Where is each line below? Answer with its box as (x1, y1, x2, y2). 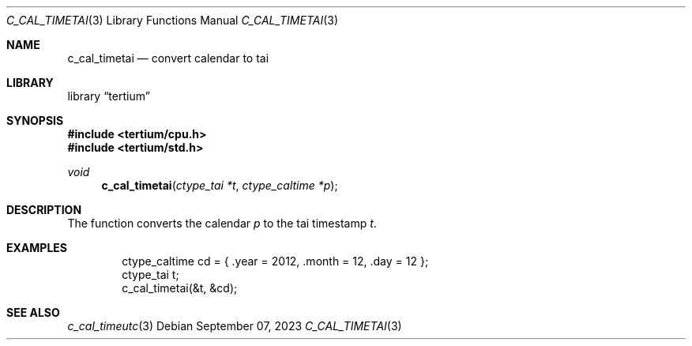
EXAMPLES (6, 241, 67, 254)
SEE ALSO (6, 306, 60, 319)
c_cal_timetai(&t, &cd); (122, 281, 238, 295)
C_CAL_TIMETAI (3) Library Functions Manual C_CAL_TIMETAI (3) (6, 13, 339, 27)
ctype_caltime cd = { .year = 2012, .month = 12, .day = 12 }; (122, 254, 429, 268)
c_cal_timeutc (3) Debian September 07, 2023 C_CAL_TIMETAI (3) (67, 319, 402, 333)
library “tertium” (67, 89, 150, 103)
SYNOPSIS (6, 114, 64, 127)
